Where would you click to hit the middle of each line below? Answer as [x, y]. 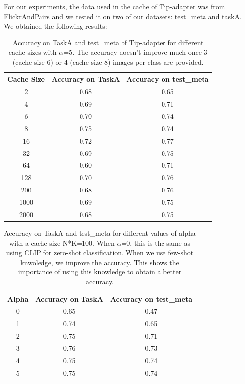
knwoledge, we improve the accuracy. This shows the [100, 262]
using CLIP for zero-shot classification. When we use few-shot [100, 252]
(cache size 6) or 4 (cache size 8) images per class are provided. [108, 61]
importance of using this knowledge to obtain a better [100, 272]
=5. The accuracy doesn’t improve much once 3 [135, 52]
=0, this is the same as [156, 243]
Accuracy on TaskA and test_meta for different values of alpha [100, 233]
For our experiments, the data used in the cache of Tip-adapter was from [115, 6]
